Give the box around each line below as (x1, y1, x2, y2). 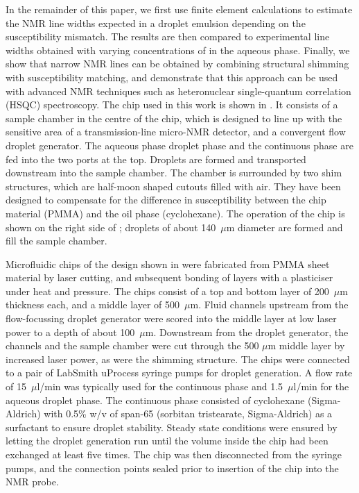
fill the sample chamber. (6, 233, 107, 248)
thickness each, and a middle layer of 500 (6, 297, 180, 312)
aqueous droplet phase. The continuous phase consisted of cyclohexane (6, 392, 305, 407)
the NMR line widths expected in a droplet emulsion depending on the (6, 15, 306, 30)
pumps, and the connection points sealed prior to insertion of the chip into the (6, 460, 339, 475)
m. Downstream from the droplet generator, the (145, 324, 349, 339)
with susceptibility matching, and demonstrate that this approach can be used (6, 69, 338, 84)
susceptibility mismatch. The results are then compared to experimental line (6, 29, 330, 44)
